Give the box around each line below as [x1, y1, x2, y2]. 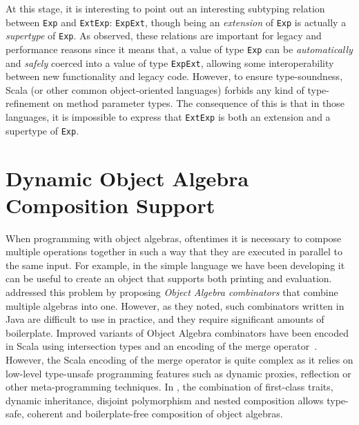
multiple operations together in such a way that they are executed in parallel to [6, 244, 342, 259]
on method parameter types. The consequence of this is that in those [52, 96, 345, 110]
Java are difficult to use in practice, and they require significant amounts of [6, 312, 324, 326]
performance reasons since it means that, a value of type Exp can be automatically [6, 41, 353, 56]
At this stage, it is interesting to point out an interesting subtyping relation [6, 1, 325, 15]
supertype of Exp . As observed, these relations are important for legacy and [6, 28, 322, 43]
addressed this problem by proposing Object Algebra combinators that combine [6, 285, 338, 299]
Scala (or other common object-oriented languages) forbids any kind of [6, 82, 304, 97]
